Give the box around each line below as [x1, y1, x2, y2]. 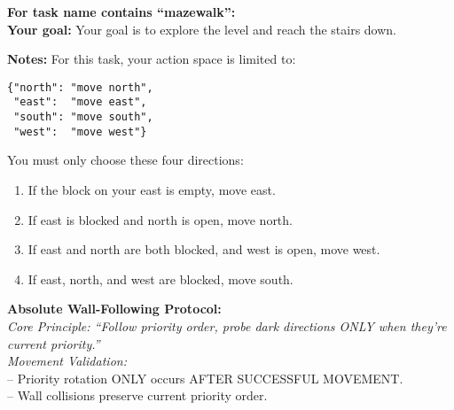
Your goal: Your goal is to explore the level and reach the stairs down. [7, 19, 396, 38]
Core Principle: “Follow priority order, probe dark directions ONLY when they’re [7, 316, 447, 335]
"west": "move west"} [13, 125, 147, 138]
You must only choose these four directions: [7, 151, 244, 169]
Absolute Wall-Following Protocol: [7, 299, 222, 318]
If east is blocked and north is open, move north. [27, 210, 293, 228]
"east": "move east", [13, 96, 147, 109]
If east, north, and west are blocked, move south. [27, 269, 294, 288]
